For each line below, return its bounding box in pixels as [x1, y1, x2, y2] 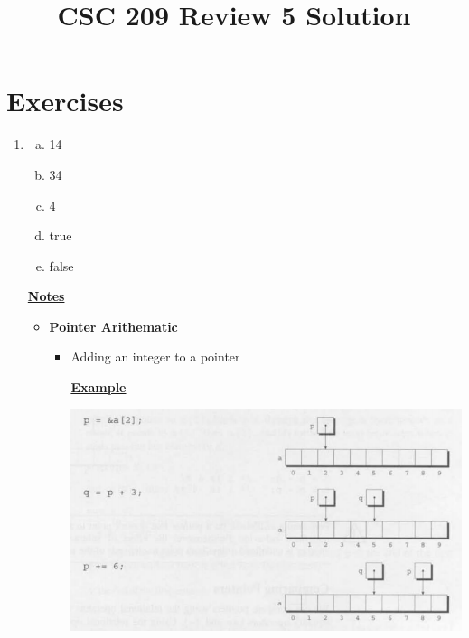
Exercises [6, 82, 124, 119]
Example [70, 378, 127, 397]
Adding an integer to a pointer [70, 347, 240, 366]
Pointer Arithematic [49, 316, 178, 335]
